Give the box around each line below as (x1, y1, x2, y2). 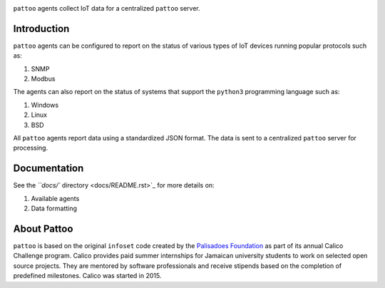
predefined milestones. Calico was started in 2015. (13, 272, 162, 280)
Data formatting (31, 204, 78, 213)
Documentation (13, 163, 84, 175)
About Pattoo (13, 222, 73, 235)
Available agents (31, 194, 80, 202)
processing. (13, 143, 48, 153)
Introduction (13, 22, 70, 35)
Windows (31, 101, 59, 109)
